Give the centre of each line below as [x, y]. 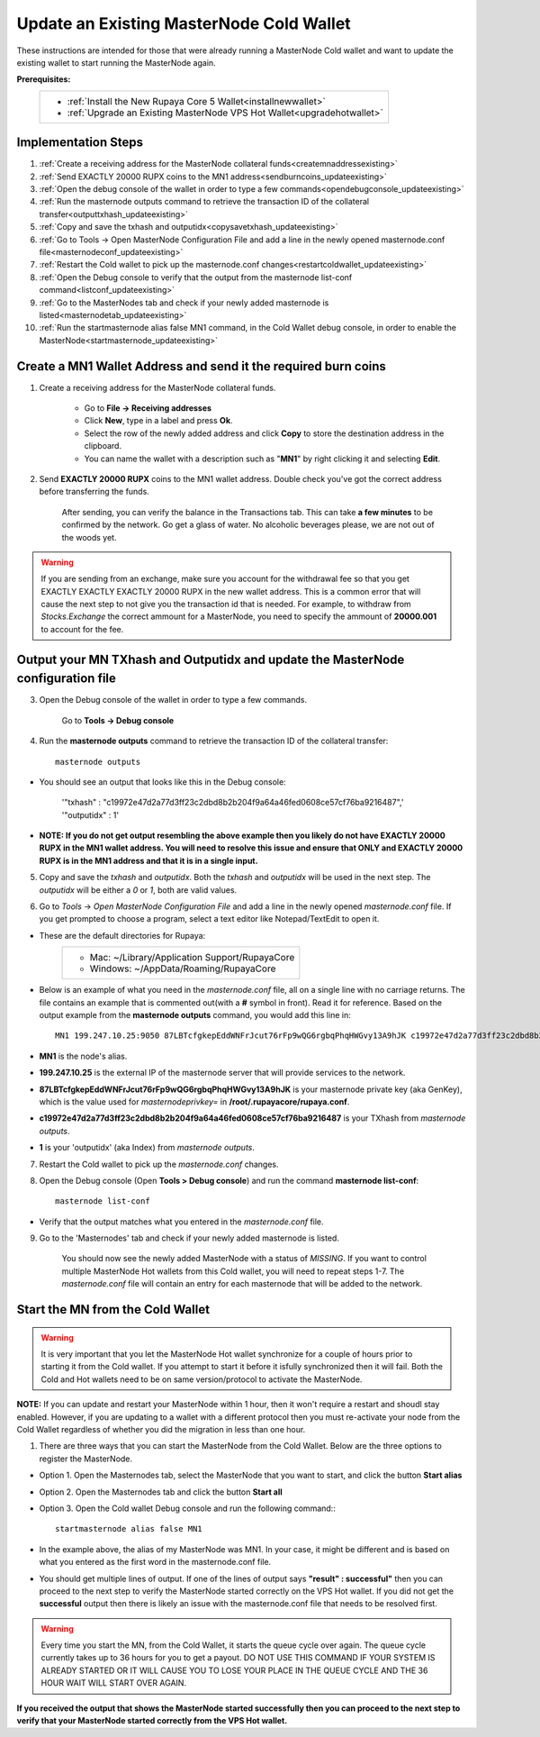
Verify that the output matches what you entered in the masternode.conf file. [181, 1222]
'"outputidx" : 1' [90, 814]
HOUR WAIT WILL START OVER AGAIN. [114, 1683]
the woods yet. [89, 537]
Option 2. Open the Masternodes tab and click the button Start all [161, 1492]
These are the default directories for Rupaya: [122, 935]
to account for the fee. [82, 629]
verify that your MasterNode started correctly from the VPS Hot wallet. [152, 1721]
